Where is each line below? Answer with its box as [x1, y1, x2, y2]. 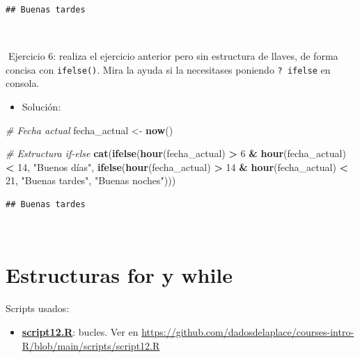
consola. [6, 76, 40, 90]
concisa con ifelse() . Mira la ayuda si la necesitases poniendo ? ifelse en [6, 62, 331, 76]
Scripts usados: [6, 301, 70, 316]
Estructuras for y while [6, 261, 233, 289]
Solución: [22, 99, 61, 114]
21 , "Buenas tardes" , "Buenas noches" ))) [6, 173, 176, 188]
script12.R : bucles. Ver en [22, 324, 139, 339]
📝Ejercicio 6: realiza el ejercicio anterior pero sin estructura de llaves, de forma [6, 49, 338, 63]
